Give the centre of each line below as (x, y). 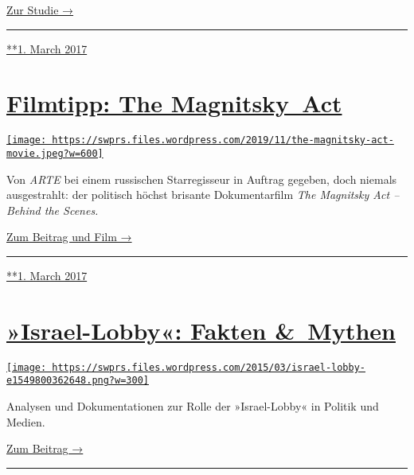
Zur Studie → (40, 10)
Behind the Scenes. (53, 210)
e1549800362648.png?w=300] (78, 381)
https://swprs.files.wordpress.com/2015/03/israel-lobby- (209, 367)
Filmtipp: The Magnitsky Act (174, 103)
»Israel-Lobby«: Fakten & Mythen (201, 330)
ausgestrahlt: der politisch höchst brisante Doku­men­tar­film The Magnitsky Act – (203, 195)
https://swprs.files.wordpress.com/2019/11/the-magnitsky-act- (223, 140)
